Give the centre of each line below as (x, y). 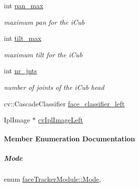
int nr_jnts (20, 71)
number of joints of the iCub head (54, 87)
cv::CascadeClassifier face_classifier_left (64, 103)
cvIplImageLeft (60, 120)
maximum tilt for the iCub (43, 54)
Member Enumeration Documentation (69, 139)
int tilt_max (23, 38)
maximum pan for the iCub (44, 22)
